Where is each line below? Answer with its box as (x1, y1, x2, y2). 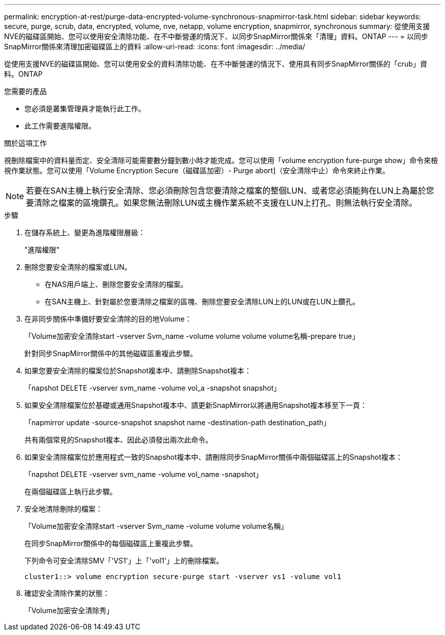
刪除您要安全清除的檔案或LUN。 (24, 263, 132, 271)
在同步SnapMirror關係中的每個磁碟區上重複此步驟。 (24, 539, 197, 548)
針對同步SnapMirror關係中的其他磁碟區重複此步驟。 (24, 349, 197, 358)
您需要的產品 (4, 87, 47, 96)
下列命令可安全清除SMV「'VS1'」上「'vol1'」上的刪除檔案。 (24, 556, 224, 565)
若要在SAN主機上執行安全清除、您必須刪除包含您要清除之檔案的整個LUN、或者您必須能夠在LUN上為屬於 (26, 185, 426, 196)
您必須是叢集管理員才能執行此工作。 (24, 104, 145, 113)
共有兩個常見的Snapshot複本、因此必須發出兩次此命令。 (24, 435, 213, 444)
